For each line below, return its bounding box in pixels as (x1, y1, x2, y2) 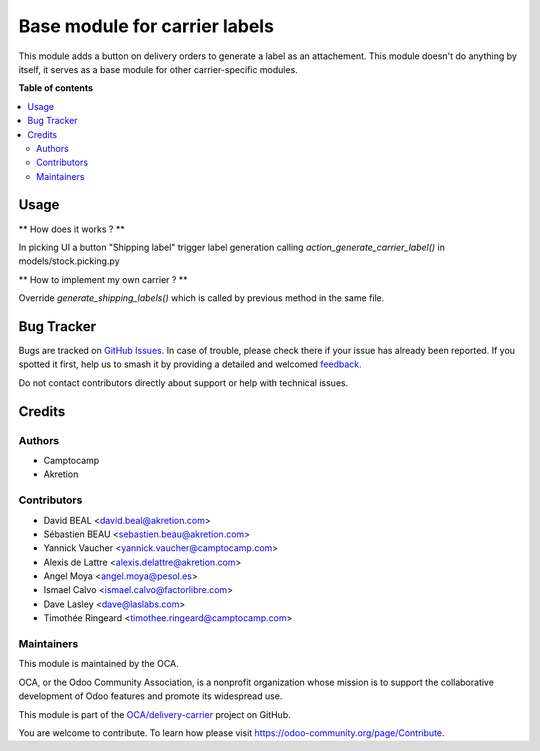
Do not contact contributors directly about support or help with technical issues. (18, 376, 349, 389)
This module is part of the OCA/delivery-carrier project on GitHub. (18, 708, 292, 720)
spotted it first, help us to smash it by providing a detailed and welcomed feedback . (18, 358, 362, 370)
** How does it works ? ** (18, 223, 125, 235)
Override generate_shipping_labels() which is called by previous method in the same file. (18, 292, 385, 304)
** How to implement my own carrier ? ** (18, 273, 189, 285)
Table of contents (18, 82, 94, 94)
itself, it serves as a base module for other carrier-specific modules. (18, 63, 299, 75)
